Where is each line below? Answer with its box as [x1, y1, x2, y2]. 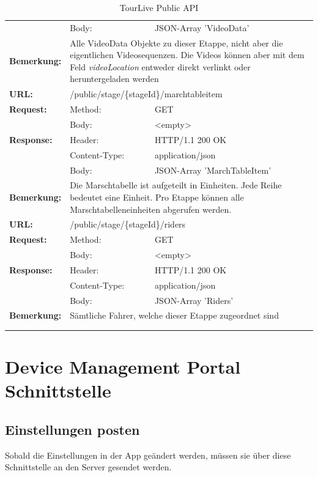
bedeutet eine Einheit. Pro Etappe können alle [70, 190, 244, 203]
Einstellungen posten [5, 420, 140, 439]
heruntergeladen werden [70, 72, 159, 85]
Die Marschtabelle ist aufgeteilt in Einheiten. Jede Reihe [70, 179, 282, 191]
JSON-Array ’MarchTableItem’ [154, 163, 272, 176]
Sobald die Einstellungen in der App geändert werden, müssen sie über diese [5, 448, 291, 461]
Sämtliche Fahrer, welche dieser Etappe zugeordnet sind [70, 309, 279, 322]
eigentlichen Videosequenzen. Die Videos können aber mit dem [70, 48, 305, 61]
